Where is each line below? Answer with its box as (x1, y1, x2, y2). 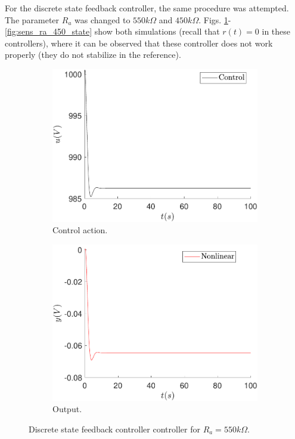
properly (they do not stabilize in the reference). (5, 48, 181, 61)
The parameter (5, 13, 60, 26)
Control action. (52, 224, 108, 236)
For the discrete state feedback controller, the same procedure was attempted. (5, 2, 289, 14)
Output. (52, 403, 82, 415)
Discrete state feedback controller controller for (29, 422, 200, 435)
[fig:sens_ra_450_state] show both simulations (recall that (5, 25, 220, 38)
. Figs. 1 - (198, 13, 231, 26)
